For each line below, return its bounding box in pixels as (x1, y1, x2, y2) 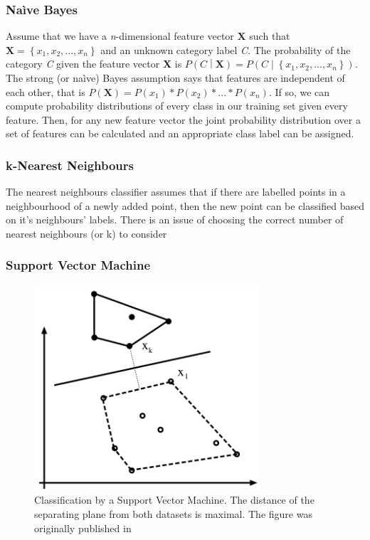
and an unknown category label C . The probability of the (100, 42, 351, 57)
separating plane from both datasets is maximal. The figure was (34, 507, 312, 521)
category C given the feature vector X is (6, 56, 182, 71)
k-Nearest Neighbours (6, 156, 134, 174)
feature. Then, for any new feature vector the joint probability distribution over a (6, 112, 361, 127)
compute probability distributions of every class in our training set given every (6, 98, 348, 113)
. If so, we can (268, 84, 330, 99)
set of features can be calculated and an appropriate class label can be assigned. (6, 126, 354, 141)
